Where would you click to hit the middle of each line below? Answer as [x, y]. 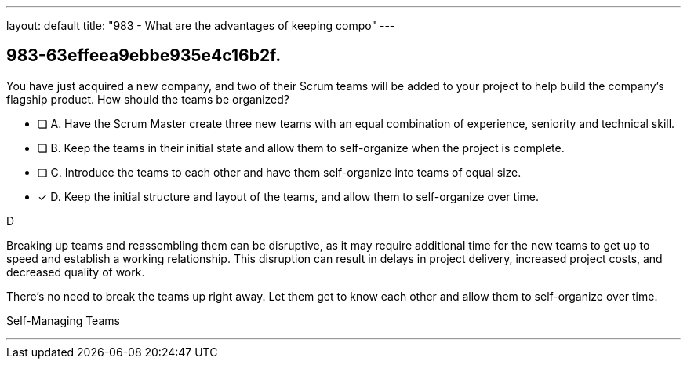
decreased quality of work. [76, 272]
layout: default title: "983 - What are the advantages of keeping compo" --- [201, 26]
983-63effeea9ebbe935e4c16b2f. [144, 56]
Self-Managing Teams [63, 320]
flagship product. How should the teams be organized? [148, 99]
